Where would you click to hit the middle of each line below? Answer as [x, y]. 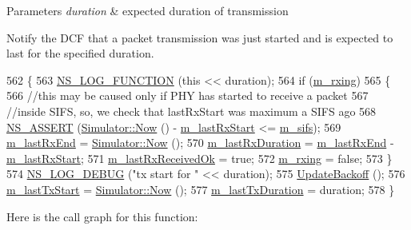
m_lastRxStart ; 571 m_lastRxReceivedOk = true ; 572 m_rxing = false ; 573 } [200, 158]
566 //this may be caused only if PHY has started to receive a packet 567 [188, 95]
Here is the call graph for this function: [102, 216]
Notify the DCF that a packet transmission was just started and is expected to [200, 37]
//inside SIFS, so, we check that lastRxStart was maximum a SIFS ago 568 [192, 111]
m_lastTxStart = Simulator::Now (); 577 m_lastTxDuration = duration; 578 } [201, 189]
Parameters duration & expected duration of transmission [148, 10]
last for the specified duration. [80, 53]
